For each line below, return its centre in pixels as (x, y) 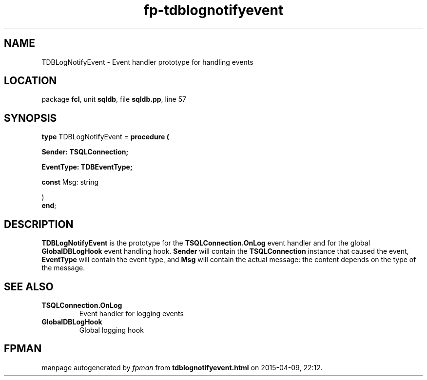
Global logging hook (111, 330)
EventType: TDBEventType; (87, 167)
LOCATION (30, 81)
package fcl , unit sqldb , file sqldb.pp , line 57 (114, 99)
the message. (63, 268)
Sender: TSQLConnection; (85, 152)
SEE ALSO (29, 286)
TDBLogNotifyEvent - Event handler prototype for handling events (147, 62)
